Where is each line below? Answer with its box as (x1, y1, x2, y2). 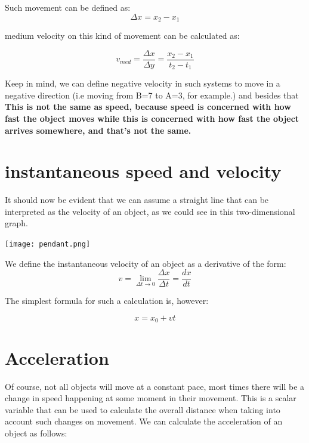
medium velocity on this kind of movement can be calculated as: (5, 29, 240, 42)
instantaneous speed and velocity (5, 159, 282, 183)
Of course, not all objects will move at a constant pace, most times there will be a (5, 380, 305, 392)
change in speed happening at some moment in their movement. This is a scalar (5, 392, 296, 404)
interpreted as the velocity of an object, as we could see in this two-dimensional (5, 205, 295, 217)
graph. (5, 217, 28, 229)
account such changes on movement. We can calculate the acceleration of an (5, 415, 283, 427)
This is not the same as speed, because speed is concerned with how (5, 100, 291, 113)
